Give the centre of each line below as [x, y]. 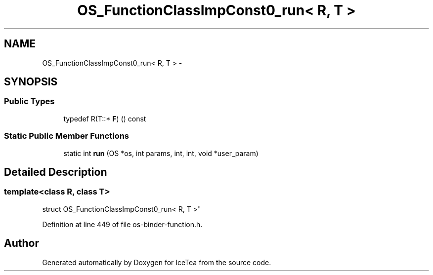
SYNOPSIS [31, 82]
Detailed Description [56, 172]
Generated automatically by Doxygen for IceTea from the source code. [157, 262]
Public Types [29, 101]
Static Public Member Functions [67, 136]
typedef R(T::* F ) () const [105, 118]
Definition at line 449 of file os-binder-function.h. [122, 224]
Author [22, 243]
